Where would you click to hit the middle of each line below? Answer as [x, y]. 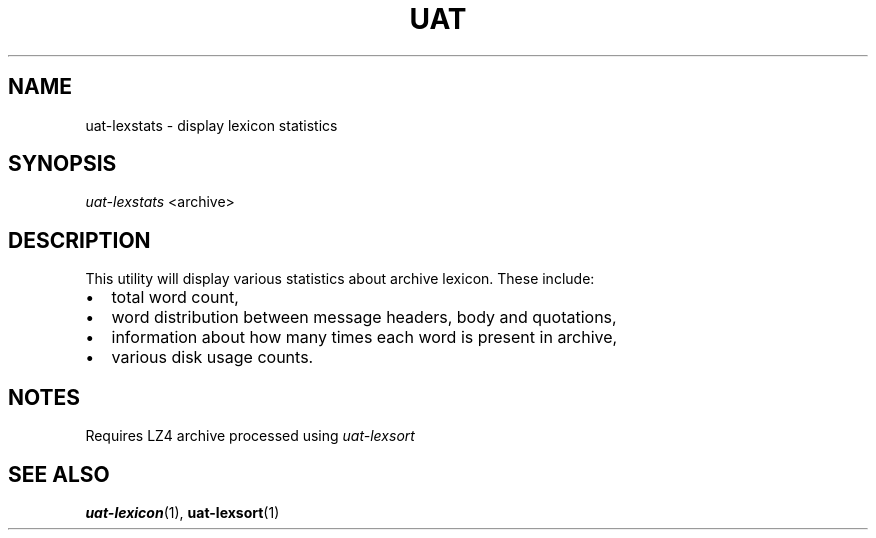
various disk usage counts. [212, 357]
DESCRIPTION [79, 240]
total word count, [175, 297]
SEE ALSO [59, 474]
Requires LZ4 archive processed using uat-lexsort [250, 436]
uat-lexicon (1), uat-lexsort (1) [182, 512]
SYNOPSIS [62, 164]
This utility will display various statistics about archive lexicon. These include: [340, 279]
